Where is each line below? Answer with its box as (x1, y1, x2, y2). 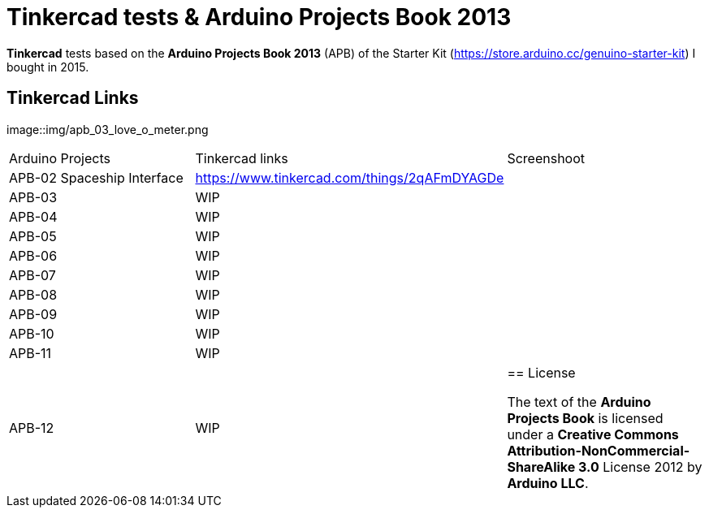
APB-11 (9, 344, 52, 361)
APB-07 (9, 266, 56, 283)
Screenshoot (507, 149, 586, 166)
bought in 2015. (6, 59, 89, 74)
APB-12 (9, 419, 54, 436)
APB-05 (9, 227, 57, 244)
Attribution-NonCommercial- (507, 442, 690, 459)
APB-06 (9, 247, 58, 264)
